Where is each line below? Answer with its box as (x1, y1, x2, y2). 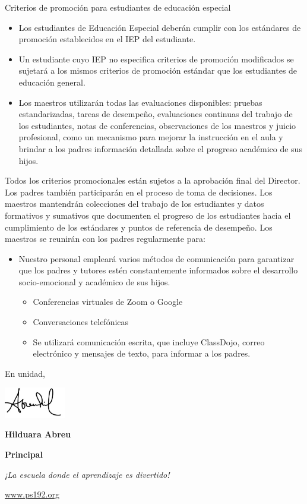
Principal (5, 448, 43, 461)
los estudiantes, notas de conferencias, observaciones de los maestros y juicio (18, 119, 296, 131)
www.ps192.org (5, 488, 59, 500)
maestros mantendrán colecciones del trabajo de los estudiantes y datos (5, 197, 264, 210)
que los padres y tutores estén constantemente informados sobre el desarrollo (18, 264, 298, 276)
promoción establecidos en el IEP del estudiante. (18, 33, 196, 45)
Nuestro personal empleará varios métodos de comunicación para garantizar (18, 252, 295, 264)
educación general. (18, 75, 86, 88)
